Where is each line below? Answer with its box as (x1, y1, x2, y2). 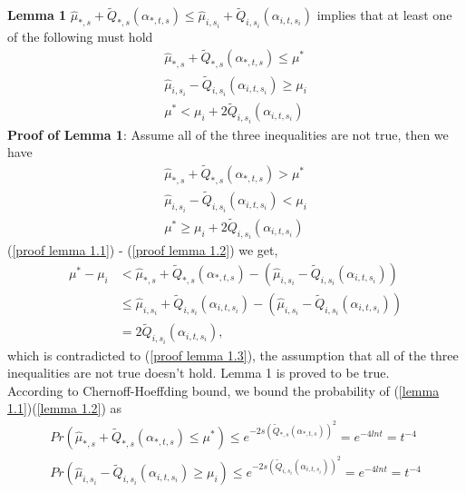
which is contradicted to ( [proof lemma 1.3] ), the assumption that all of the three (7, 345, 459, 364)
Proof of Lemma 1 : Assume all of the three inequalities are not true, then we (7, 124, 449, 143)
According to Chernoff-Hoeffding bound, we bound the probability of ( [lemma (7, 380, 440, 399)
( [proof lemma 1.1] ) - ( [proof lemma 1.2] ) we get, (7, 241, 278, 260)
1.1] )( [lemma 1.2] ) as (7, 399, 122, 418)
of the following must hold (7, 26, 153, 45)
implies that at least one (316, 5, 452, 25)
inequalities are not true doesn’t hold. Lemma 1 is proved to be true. (7, 363, 390, 382)
